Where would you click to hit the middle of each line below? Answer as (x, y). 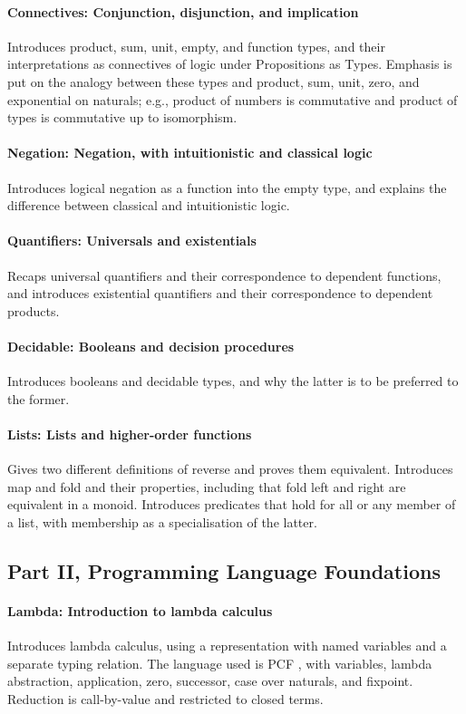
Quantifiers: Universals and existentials (132, 241)
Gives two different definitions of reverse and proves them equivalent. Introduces (230, 469)
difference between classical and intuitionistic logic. (149, 205)
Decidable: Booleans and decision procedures (151, 346)
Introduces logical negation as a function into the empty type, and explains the (227, 187)
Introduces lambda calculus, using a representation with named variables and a (227, 646)
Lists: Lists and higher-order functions (130, 434)
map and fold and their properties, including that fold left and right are (207, 486)
